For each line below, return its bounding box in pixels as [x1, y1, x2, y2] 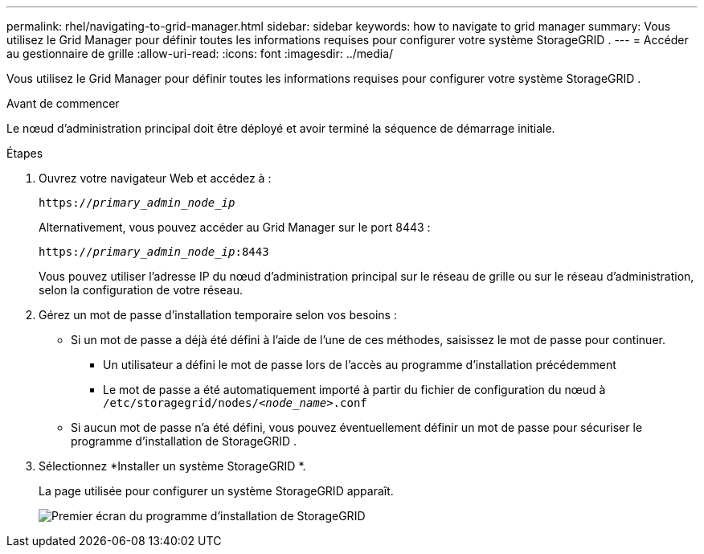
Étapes [6, 146, 43, 160]
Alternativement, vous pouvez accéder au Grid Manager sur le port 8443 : [39, 220, 431, 234]
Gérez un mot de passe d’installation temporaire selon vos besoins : [39, 308, 397, 322]
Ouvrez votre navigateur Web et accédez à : [39, 171, 272, 185]
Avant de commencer [6, 96, 120, 110]
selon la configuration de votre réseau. [39, 283, 243, 297]
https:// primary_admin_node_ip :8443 [39, 245, 269, 258]
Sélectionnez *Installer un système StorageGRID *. [39, 459, 306, 473]
